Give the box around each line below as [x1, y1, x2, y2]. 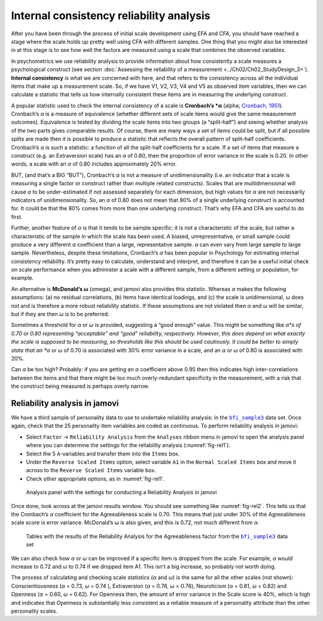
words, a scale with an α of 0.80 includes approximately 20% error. [11, 160, 177, 167]
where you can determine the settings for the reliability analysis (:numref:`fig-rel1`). [26, 442, 230, 449]
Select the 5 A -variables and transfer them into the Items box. [26, 450, 180, 457]
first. [11, 213, 23, 221]
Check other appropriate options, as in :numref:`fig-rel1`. [26, 475, 166, 482]
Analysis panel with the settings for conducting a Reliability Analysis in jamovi [26, 489, 217, 496]
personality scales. [11, 607, 58, 614]
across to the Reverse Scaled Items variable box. [26, 467, 156, 474]
